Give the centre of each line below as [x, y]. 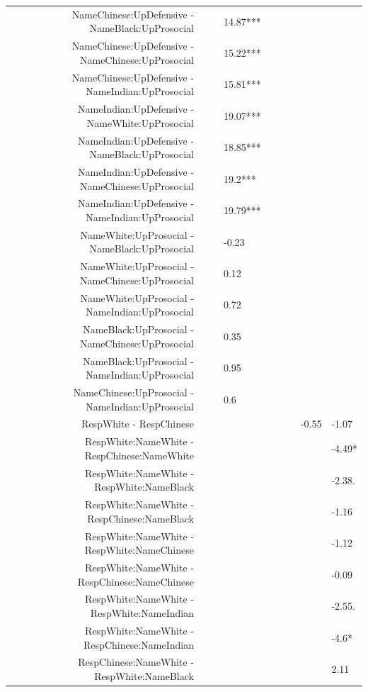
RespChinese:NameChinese [136, 581]
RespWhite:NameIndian [142, 613]
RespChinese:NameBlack [140, 518]
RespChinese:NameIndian [139, 644]
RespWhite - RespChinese [138, 424]
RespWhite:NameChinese [139, 550]
